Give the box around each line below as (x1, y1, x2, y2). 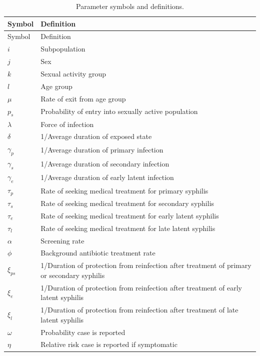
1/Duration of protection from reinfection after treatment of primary (40, 260, 251, 270)
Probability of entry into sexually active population (40, 106, 198, 116)
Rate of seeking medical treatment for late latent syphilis (40, 222, 215, 233)
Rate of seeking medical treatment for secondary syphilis (40, 198, 214, 208)
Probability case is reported (40, 326, 125, 337)
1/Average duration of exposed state (40, 131, 152, 141)
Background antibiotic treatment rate (40, 247, 155, 258)
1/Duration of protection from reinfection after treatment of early (40, 282, 242, 292)
